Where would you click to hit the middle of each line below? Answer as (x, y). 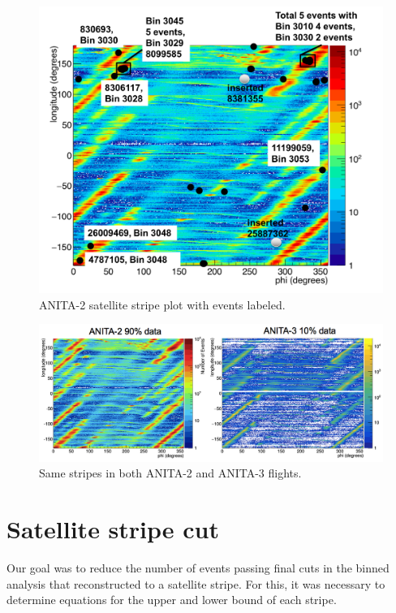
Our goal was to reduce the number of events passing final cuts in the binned (198, 568)
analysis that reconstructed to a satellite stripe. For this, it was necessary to (196, 583)
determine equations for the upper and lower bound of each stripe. (172, 600)
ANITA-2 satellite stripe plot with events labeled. (162, 304)
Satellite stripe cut (113, 529)
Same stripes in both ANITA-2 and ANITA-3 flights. (170, 473)
